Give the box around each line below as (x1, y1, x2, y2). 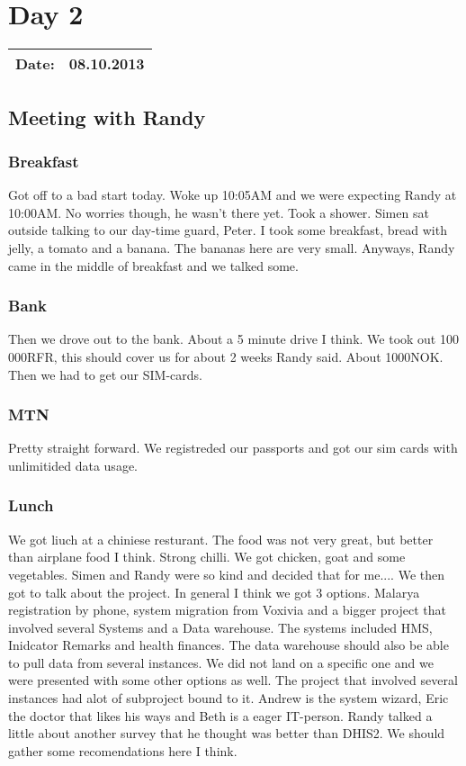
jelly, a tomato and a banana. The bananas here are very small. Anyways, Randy (8, 238, 455, 257)
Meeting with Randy (8, 103, 206, 131)
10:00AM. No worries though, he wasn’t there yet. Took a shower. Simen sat (8, 203, 429, 221)
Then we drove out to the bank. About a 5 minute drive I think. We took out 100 (8, 329, 459, 348)
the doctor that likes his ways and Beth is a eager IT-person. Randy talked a (8, 706, 433, 725)
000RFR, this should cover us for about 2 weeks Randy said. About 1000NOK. (8, 347, 444, 365)
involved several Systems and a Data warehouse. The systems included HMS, (8, 617, 433, 636)
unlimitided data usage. (8, 455, 138, 474)
